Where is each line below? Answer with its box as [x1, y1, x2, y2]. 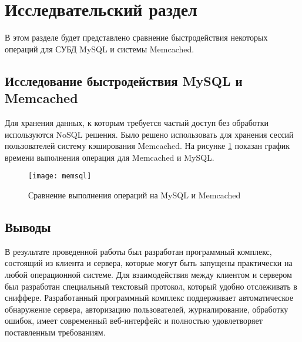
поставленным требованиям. [5, 326, 106, 338]
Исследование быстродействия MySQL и [5, 71, 243, 89]
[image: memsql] [28, 172, 92, 181]
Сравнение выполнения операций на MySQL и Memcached [28, 188, 241, 201]
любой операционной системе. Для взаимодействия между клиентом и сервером [5, 268, 292, 280]
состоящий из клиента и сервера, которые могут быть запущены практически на [5, 257, 293, 269]
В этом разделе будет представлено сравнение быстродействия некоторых [5, 31, 268, 44]
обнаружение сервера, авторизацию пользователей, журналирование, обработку [5, 303, 288, 315]
